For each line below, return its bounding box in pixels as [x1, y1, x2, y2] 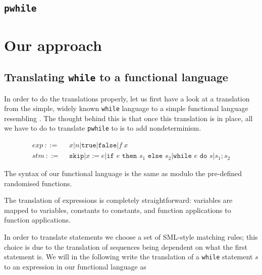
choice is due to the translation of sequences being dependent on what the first [4, 241, 247, 252]
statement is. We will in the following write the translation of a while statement [4, 251, 253, 262]
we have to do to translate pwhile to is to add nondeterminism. [4, 123, 201, 133]
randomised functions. [4, 178, 72, 188]
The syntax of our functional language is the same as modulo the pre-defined [4, 168, 242, 179]
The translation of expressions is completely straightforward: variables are [4, 195, 233, 205]
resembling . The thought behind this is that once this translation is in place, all [4, 113, 253, 123]
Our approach [4, 34, 102, 55]
